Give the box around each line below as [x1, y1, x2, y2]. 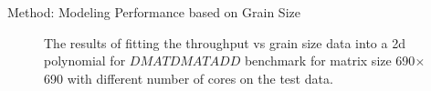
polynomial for [44, 51, 126, 70]
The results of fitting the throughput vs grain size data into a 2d [44, 33, 405, 52]
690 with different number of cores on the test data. [44, 68, 333, 87]
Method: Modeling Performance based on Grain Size [7, 3, 300, 21]
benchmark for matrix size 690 [244, 51, 415, 70]
